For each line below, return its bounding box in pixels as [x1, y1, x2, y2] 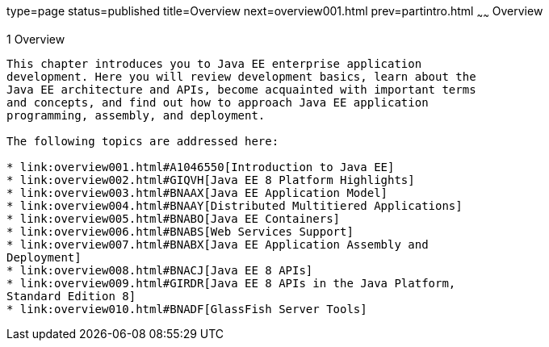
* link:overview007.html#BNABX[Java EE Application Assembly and [6, 237, 429, 251]
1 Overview [6, 31, 65, 46]
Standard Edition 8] [6, 289, 136, 303]
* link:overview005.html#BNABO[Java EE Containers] [6, 211, 341, 225]
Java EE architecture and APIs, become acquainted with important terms [6, 82, 476, 96]
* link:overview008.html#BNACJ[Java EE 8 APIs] [6, 263, 313, 277]
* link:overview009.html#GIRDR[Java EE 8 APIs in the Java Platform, [6, 276, 456, 290]
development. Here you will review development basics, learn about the [6, 69, 476, 83]
